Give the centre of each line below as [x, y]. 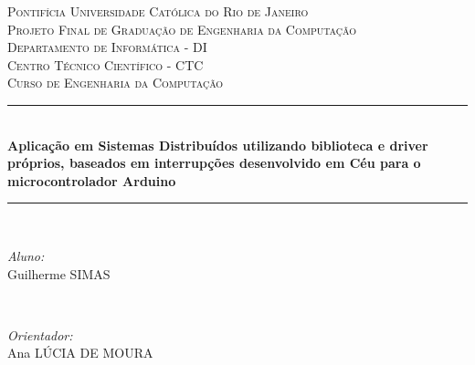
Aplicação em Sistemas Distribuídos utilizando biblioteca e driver [218, 145]
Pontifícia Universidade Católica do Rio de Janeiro [158, 11]
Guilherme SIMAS [59, 273]
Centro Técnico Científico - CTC [106, 64]
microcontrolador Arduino [92, 180]
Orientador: [40, 334]
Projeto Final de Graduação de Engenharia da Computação [182, 29]
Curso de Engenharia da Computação [116, 83]
